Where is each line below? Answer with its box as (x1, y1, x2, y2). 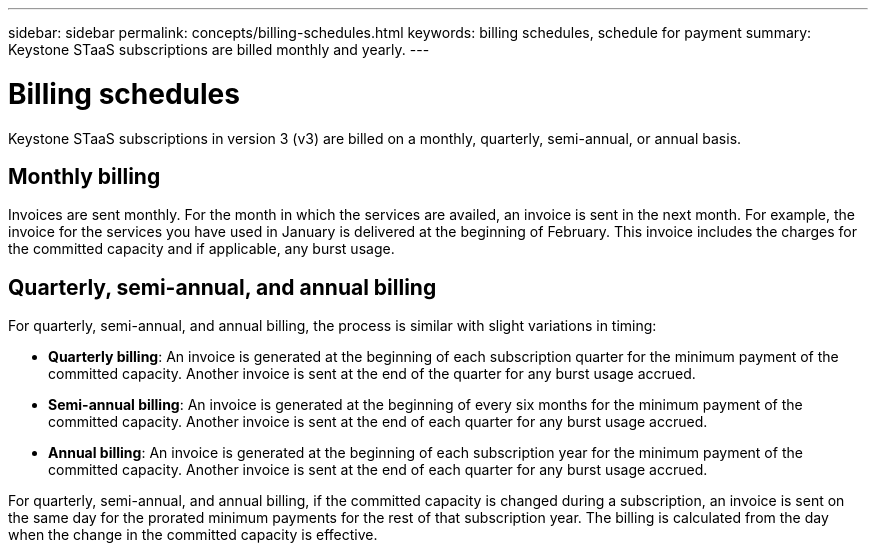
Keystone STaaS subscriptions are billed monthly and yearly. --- (8, 41, 430, 58)
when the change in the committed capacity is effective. (8, 526, 378, 544)
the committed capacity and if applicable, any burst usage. (8, 240, 395, 258)
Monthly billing (8, 163, 161, 189)
